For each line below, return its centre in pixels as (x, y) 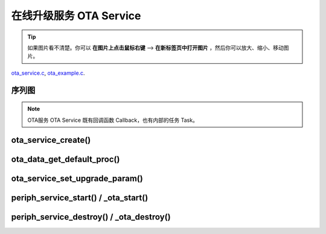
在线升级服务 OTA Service (76, 16)
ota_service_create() (51, 140)
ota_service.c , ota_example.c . (48, 73)
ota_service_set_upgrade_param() (77, 179)
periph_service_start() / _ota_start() (80, 198)
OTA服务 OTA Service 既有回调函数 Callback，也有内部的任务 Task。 (113, 120)
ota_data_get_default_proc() (66, 160)
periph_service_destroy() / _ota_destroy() (91, 217)
